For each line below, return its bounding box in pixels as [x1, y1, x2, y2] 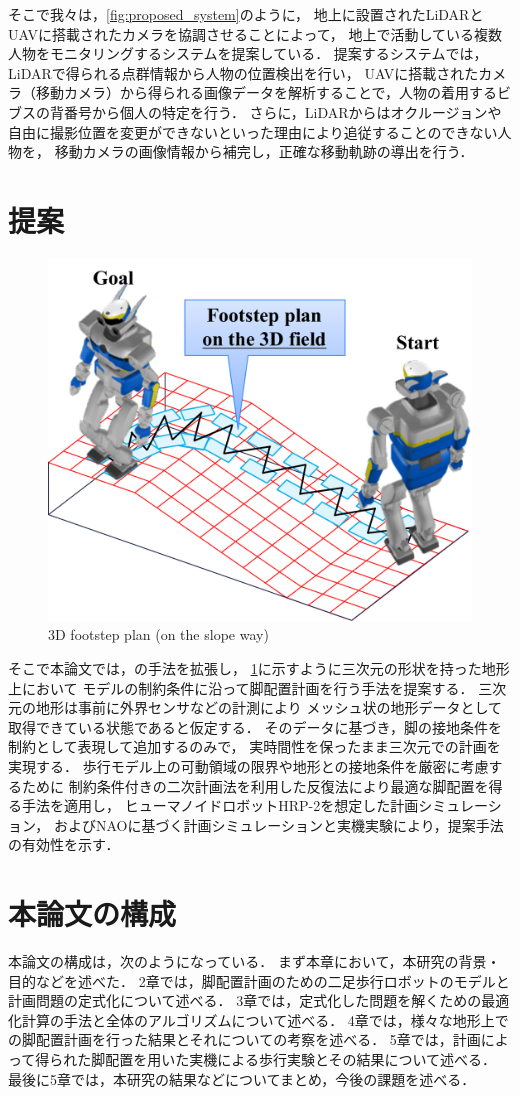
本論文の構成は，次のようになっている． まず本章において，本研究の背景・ [8, 951, 501, 972]
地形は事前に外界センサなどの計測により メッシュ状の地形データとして [35, 697, 502, 718]
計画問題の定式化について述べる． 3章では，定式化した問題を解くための [8, 990, 482, 1011]
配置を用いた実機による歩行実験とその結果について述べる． [105, 1048, 497, 1069]
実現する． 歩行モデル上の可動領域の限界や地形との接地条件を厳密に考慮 [8, 755, 489, 776]
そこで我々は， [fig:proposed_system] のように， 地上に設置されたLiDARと [8, 4, 484, 24]
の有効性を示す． [8, 834, 120, 855]
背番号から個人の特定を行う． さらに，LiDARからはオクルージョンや [49, 101, 502, 122]
